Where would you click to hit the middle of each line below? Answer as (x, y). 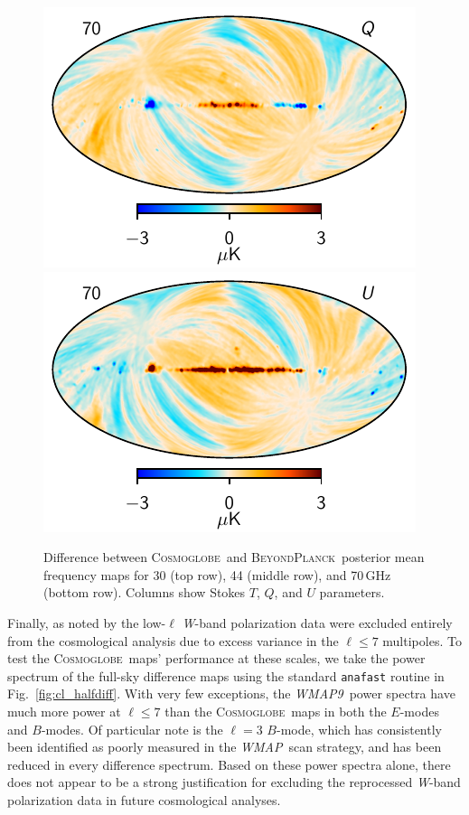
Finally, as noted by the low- (87, 622)
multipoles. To (422, 640)
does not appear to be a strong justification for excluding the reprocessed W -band (234, 782)
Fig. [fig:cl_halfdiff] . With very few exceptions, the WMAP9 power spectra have (231, 693)
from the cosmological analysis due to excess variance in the (173, 640)
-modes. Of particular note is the (132, 729)
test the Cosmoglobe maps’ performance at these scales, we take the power (216, 658)
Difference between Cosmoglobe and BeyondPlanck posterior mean (234, 557)
